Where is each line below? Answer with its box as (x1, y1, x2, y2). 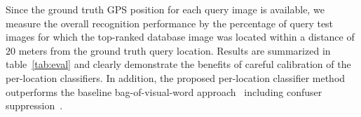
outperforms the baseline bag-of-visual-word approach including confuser (6, 84, 322, 99)
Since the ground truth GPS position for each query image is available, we (6, 2, 325, 16)
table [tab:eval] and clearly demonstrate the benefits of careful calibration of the (6, 57, 351, 71)
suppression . (6, 98, 63, 113)
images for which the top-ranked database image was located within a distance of (6, 29, 355, 44)
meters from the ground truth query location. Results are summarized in (18, 43, 331, 57)
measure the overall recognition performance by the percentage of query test (6, 15, 334, 30)
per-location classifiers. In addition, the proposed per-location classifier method (6, 70, 346, 85)
